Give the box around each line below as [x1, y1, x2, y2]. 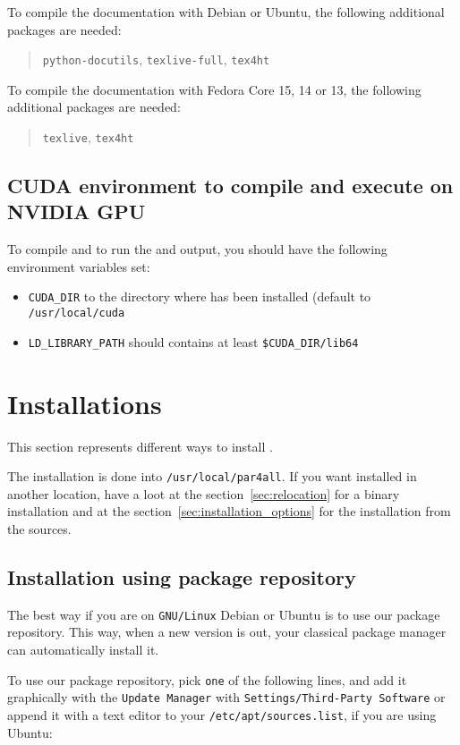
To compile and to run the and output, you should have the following [7, 240, 388, 258]
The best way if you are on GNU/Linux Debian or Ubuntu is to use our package [7, 605, 440, 623]
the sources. [7, 520, 72, 538]
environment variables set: [7, 257, 150, 275]
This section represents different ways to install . [7, 436, 273, 455]
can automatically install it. [7, 640, 159, 659]
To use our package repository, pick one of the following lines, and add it [7, 670, 407, 689]
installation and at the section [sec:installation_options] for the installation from [7, 502, 451, 521]
